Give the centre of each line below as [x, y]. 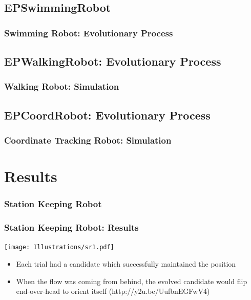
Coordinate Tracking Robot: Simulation [88, 140]
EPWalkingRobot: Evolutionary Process [113, 61]
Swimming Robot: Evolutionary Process [89, 33]
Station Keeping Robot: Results [71, 227]
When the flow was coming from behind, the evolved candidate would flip [132, 281]
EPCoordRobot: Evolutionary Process [107, 115]
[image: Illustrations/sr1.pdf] [59, 247]
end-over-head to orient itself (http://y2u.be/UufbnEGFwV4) [113, 291]
